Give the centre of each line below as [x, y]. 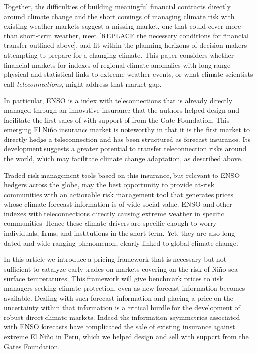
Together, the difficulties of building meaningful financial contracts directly [117, 6]
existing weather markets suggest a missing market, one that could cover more [123, 26]
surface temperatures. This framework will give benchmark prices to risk [114, 278]
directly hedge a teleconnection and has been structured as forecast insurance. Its [127, 139]
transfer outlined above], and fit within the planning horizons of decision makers [126, 45]
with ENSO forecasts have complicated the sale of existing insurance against [120, 327]
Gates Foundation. [32, 346]
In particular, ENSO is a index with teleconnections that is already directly [118, 100]
